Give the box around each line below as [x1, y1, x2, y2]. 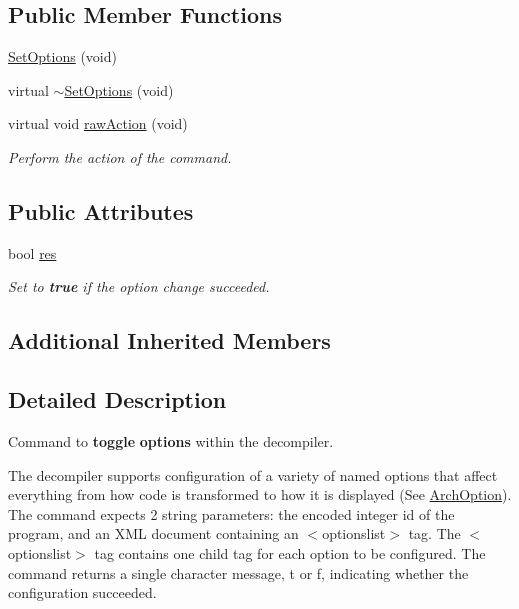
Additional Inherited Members [8, 325, 331, 356]
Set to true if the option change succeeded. [8, 276, 270, 297]
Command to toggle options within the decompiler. [8, 430, 334, 451]
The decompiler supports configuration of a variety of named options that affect [8, 464, 498, 485]
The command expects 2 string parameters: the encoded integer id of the [8, 503, 455, 524]
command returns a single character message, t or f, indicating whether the [8, 562, 469, 583]
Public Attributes [8, 195, 194, 226]
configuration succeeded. [8, 582, 157, 603]
